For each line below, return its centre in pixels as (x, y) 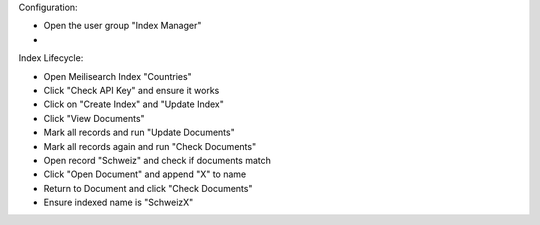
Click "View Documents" (94, 118)
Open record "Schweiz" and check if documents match (157, 160)
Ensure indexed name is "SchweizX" (118, 202)
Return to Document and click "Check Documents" (148, 188)
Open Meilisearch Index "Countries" (117, 76)
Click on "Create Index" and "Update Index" (134, 104)
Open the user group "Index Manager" (122, 26)
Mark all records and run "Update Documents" (139, 132)
